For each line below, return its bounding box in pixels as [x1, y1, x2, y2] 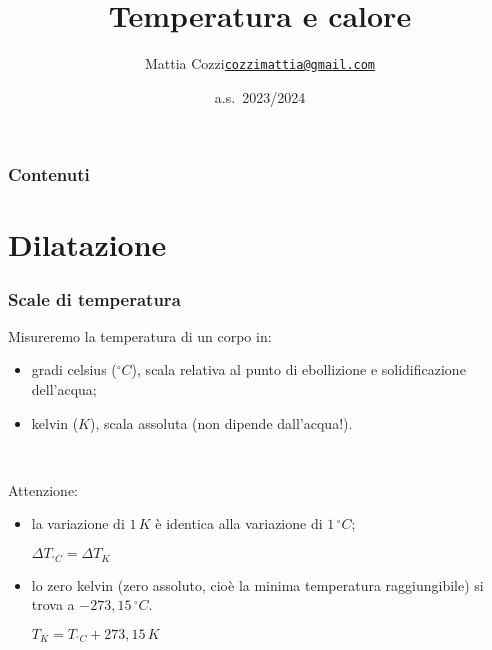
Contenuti [8, 162, 90, 187]
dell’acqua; [31, 379, 97, 400]
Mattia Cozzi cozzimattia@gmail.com [144, 53, 376, 74]
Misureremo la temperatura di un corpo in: [8, 325, 272, 346]
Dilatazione [8, 224, 167, 265]
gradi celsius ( [31, 359, 117, 380]
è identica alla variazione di [155, 513, 323, 534]
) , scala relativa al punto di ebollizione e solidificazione [131, 359, 466, 380]
